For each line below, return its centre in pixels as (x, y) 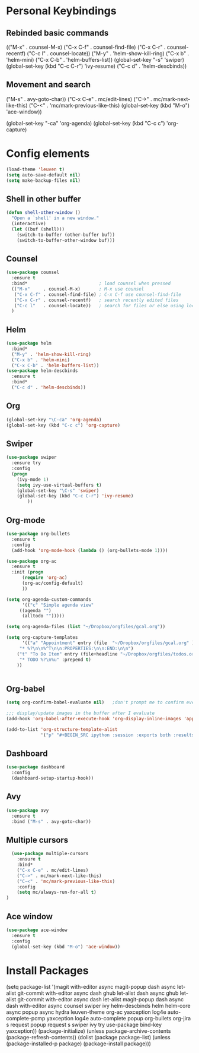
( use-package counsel (33, 272)
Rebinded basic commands (57, 33)
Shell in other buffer (44, 199)
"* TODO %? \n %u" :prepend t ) (55, 660)
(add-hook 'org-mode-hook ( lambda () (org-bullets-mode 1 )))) (90, 550)
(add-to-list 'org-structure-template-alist (62, 729)
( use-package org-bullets (38, 534)
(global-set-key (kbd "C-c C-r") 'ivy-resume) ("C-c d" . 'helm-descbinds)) (97, 66)
